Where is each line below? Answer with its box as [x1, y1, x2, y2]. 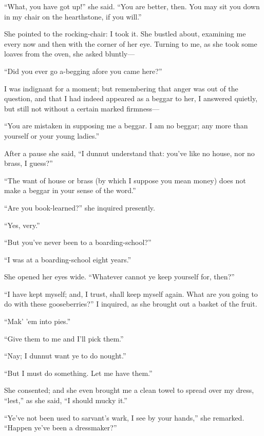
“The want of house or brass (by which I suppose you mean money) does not [4, 175, 246, 185]
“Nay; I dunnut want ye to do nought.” [4, 350, 126, 361]
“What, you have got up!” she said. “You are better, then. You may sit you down [4, 1, 260, 11]
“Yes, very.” [4, 219, 40, 230]
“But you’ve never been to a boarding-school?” [4, 237, 152, 248]
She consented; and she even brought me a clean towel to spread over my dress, [4, 385, 254, 395]
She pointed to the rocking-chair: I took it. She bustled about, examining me [4, 28, 246, 39]
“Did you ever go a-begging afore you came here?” [4, 65, 162, 76]
